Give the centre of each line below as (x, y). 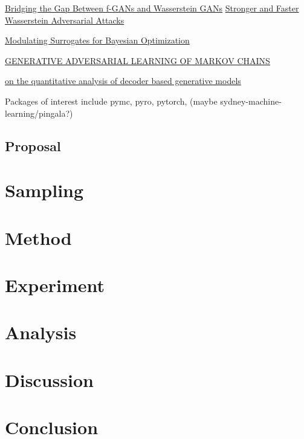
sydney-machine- (251, 101)
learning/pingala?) (39, 113)
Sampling (44, 190)
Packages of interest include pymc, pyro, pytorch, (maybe (111, 101)
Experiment (55, 285)
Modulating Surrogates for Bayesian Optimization (97, 40)
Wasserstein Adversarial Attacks (65, 20)
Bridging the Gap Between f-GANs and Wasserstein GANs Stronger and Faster (152, 8)
